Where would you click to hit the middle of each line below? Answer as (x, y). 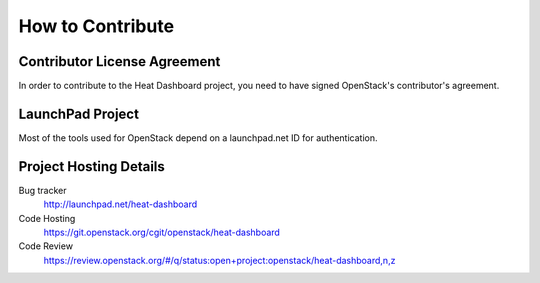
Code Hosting (47, 218)
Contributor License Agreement (119, 61)
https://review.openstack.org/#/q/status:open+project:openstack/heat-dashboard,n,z (219, 260)
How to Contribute (96, 26)
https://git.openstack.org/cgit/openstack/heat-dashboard (161, 232)
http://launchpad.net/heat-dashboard (120, 204)
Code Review (46, 246)
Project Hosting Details (91, 166)
